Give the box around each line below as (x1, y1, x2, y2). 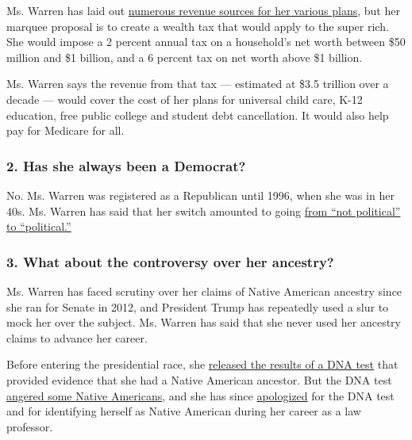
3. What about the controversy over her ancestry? (6, 251, 334, 271)
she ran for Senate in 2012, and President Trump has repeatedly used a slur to (6, 298, 389, 315)
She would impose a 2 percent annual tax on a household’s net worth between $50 (6, 33, 406, 50)
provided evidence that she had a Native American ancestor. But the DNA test (6, 371, 392, 388)
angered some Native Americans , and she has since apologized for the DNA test (6, 387, 395, 404)
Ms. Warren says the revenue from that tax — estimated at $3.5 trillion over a (6, 75, 389, 92)
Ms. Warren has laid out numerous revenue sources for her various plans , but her (6, 2, 400, 18)
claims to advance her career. (6, 329, 148, 346)
